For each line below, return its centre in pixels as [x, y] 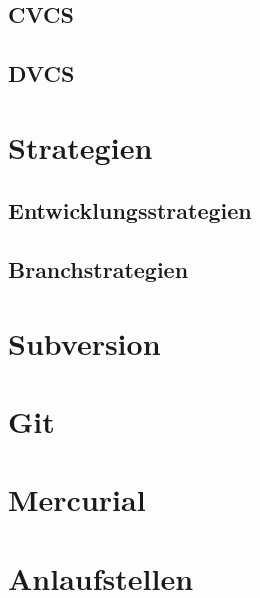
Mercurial [77, 499]
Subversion [84, 342]
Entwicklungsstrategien [130, 210]
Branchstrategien [98, 269]
